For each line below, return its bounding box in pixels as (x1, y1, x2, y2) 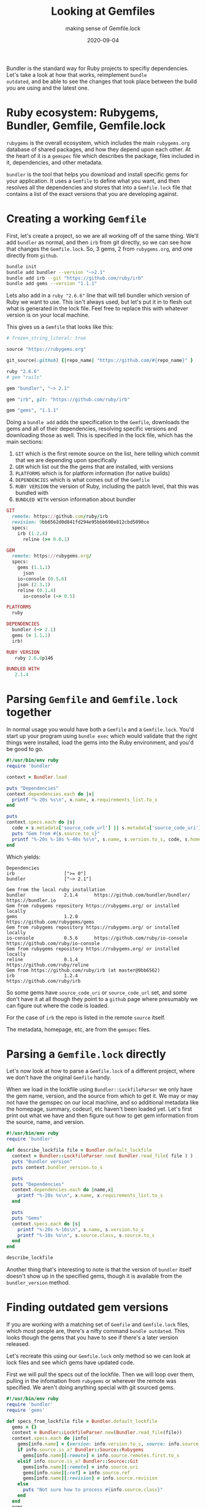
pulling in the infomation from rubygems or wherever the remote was (6, 1377, 177, 1384)
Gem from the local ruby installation (6, 886, 105, 892)
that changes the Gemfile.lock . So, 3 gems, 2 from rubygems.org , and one (6, 245, 193, 253)
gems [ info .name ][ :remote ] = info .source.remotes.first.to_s (22, 1452, 180, 1458)
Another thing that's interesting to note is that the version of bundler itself (6, 1266, 192, 1273)
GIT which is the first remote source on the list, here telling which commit (15, 450, 200, 457)
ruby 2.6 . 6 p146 (14, 655, 53, 661)
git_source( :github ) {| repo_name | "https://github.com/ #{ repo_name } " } (6, 358, 193, 364)
